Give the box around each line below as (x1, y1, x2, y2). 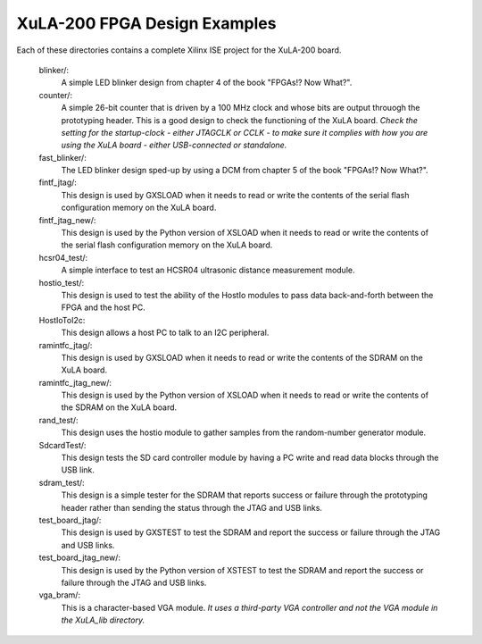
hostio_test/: (38, 277, 85, 288)
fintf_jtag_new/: (38, 214, 96, 225)
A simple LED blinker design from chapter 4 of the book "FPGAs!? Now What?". (61, 77, 353, 88)
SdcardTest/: (38, 439, 87, 450)
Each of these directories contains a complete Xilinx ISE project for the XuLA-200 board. (16, 45, 342, 55)
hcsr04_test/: (38, 252, 88, 263)
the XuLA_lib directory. (61, 615, 145, 625)
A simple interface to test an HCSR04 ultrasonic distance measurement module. (61, 264, 355, 276)
